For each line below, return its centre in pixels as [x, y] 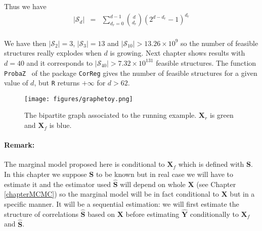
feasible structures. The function [206, 62]
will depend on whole [153, 184]
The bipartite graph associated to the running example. [111, 115]
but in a [242, 194]
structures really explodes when [53, 53]
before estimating [152, 214]
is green [222, 115]
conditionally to [214, 214]
